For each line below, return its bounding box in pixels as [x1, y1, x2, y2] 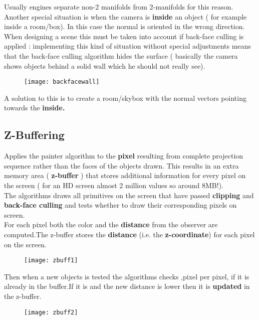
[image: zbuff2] [24, 308, 78, 316]
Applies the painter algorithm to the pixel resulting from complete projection [4, 150, 243, 161]
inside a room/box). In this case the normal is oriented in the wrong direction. [4, 21, 245, 32]
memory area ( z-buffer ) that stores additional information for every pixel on [4, 170, 246, 181]
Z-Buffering [4, 127, 65, 142]
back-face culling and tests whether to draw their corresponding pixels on [4, 200, 237, 210]
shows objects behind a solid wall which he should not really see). [4, 60, 205, 71]
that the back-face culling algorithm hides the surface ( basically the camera [4, 50, 238, 61]
